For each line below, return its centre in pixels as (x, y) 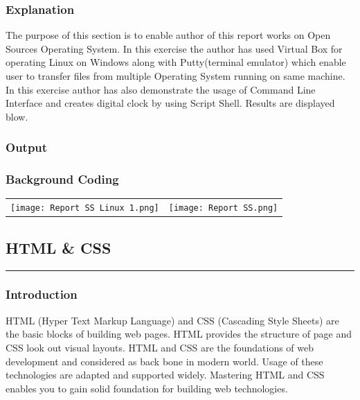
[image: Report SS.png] (223, 208)
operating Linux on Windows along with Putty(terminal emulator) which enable (176, 62)
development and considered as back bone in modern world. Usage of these (164, 361)
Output (27, 147)
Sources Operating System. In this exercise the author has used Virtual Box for (174, 48)
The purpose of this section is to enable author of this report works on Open (168, 35)
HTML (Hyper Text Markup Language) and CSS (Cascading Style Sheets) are (172, 320)
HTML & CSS (58, 247)
